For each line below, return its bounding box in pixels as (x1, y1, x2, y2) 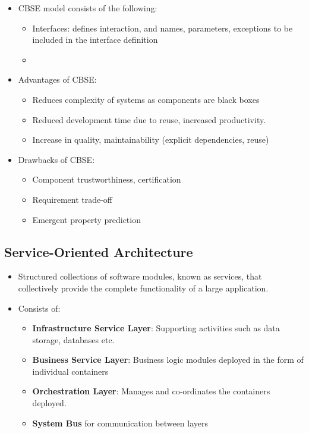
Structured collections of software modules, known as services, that (18, 270, 262, 283)
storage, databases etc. (32, 333, 115, 346)
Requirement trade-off (32, 193, 113, 205)
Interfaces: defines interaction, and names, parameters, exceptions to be (32, 21, 293, 34)
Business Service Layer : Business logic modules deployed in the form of (32, 353, 304, 366)
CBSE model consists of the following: (18, 2, 157, 14)
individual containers (32, 365, 109, 377)
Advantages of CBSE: (18, 73, 97, 86)
